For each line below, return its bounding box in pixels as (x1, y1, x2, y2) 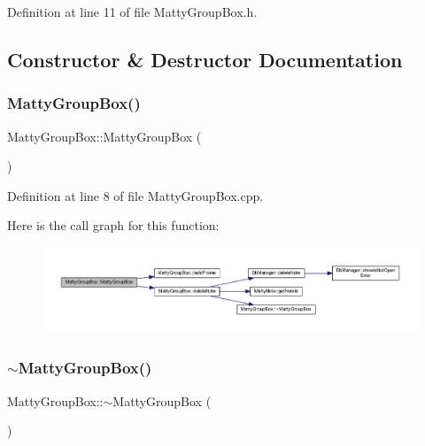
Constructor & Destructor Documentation (7, 45, 403, 73)
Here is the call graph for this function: (7, 216, 220, 235)
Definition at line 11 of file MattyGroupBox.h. (7, 3, 258, 20)
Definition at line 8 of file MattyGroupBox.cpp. (7, 186, 264, 204)
